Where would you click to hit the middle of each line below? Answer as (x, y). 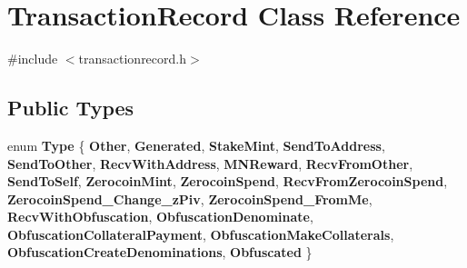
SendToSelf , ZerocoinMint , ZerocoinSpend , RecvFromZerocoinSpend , (228, 181)
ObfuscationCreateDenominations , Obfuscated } (160, 252)
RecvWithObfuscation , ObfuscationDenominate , (160, 217)
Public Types (71, 108)
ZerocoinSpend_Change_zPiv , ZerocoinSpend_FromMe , (190, 199)
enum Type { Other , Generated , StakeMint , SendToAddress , (196, 145)
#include (33, 59)
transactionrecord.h (133, 59)
